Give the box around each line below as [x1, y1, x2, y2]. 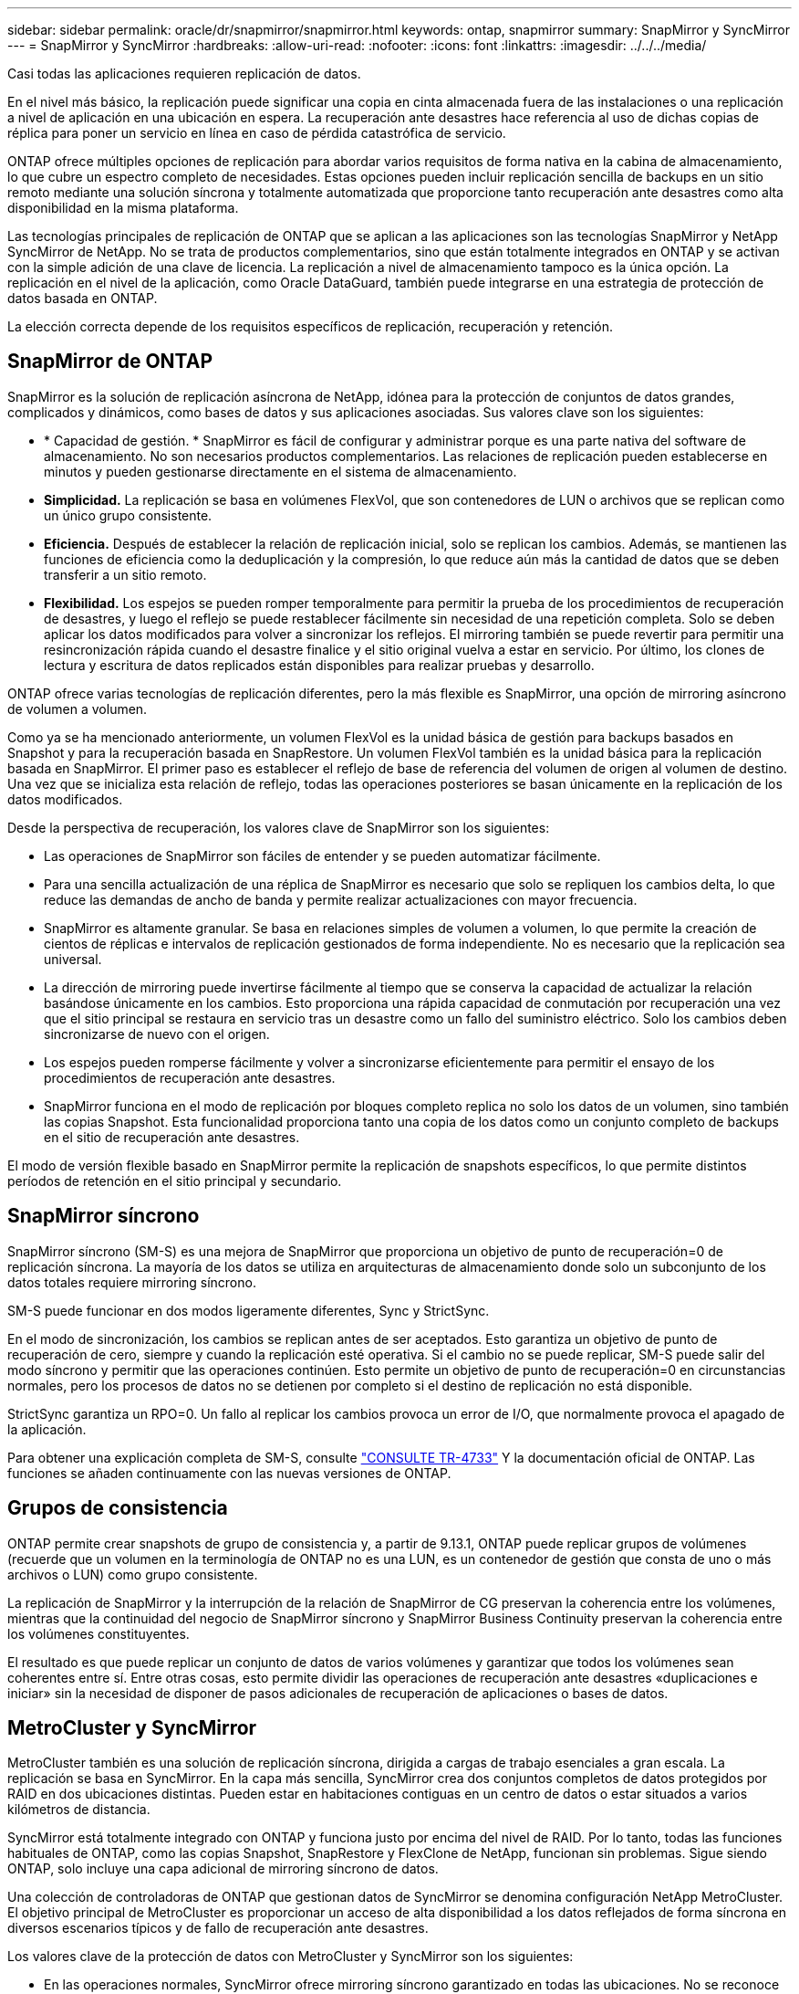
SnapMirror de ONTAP [7, 350, 213, 373]
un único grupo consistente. [44, 507, 213, 523]
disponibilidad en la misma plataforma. [7, 200, 239, 215]
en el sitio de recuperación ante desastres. [44, 1128, 300, 1145]
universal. [44, 950, 102, 967]
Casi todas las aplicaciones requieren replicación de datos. [7, 66, 361, 81]
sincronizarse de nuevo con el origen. [44, 1025, 270, 1042]
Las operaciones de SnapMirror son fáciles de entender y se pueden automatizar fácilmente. [44, 847, 601, 864]
